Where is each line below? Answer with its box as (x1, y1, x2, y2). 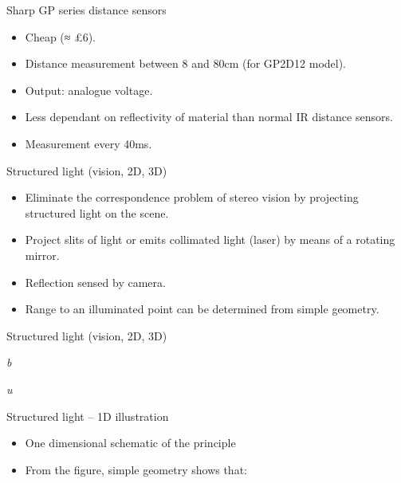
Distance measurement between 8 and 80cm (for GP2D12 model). (25, 55, 347, 72)
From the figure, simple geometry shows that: (25, 461, 247, 477)
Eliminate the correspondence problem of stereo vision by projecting (25, 189, 359, 206)
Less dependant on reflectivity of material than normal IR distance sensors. (25, 108, 393, 125)
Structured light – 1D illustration (6, 407, 169, 424)
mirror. (25, 246, 60, 263)
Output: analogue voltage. (25, 81, 153, 98)
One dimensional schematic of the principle (25, 434, 236, 451)
